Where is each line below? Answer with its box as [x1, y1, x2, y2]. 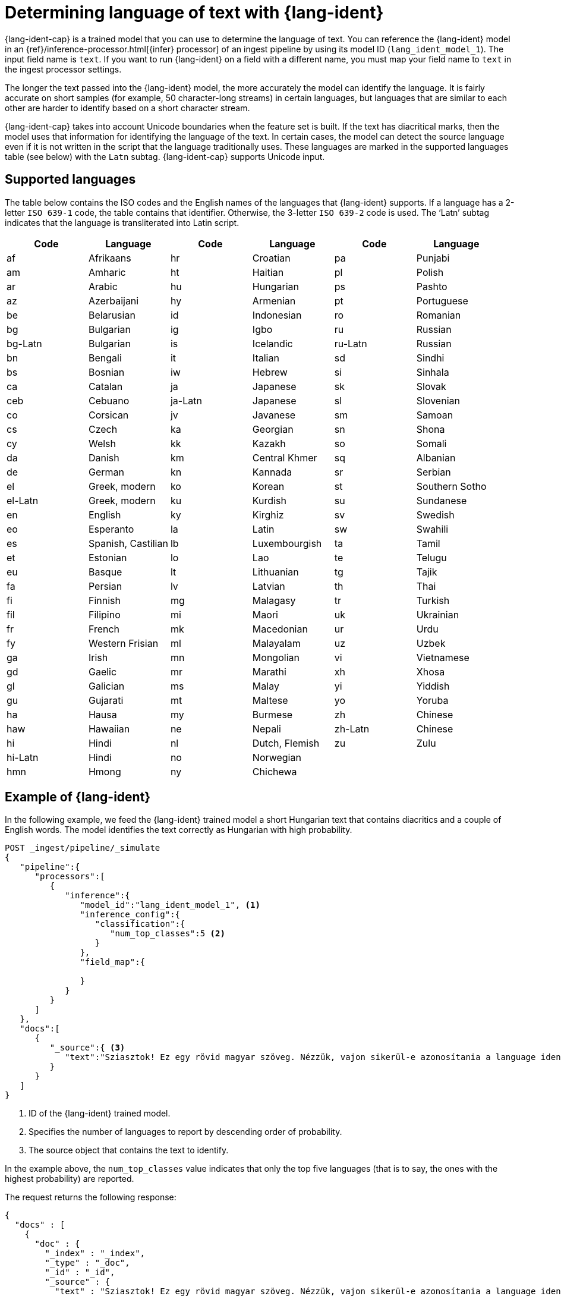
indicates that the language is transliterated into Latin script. [5, 217, 239, 228]
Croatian [252, 251, 291, 264]
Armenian [252, 294, 296, 307]
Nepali [252, 722, 281, 735]
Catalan [88, 380, 123, 392]
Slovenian [416, 394, 460, 407]
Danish [88, 451, 119, 464]
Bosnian [88, 366, 125, 378]
